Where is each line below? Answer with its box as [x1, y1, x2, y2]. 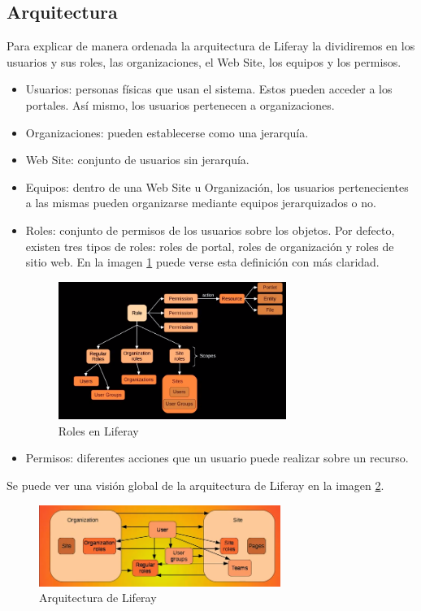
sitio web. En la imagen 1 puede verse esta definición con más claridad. [25, 253, 380, 271]
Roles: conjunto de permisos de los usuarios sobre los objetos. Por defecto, [25, 221, 395, 238]
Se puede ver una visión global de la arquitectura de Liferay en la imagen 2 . [7, 476, 384, 493]
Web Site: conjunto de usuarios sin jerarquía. [25, 151, 250, 168]
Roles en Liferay [58, 422, 139, 439]
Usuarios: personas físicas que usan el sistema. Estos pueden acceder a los [25, 80, 393, 97]
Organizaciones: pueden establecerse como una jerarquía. [25, 123, 309, 141]
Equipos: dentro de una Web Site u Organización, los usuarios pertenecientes [25, 178, 409, 195]
